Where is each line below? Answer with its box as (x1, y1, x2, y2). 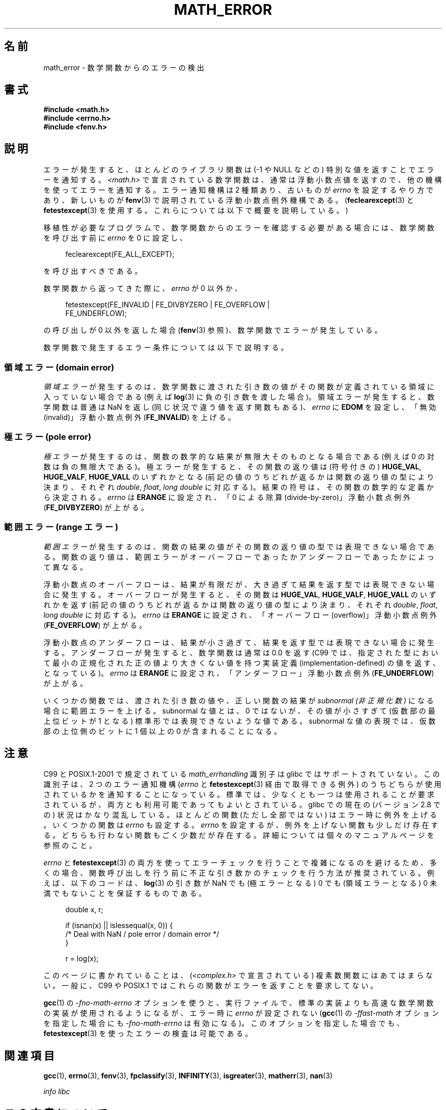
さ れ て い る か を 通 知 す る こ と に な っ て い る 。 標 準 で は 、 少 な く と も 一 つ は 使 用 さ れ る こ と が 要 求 (43, 790, 434, 799)
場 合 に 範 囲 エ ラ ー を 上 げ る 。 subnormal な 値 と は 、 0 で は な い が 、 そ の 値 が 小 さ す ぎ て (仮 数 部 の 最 (43, 706, 435, 715)
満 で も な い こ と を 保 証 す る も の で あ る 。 (43, 889, 206, 898)
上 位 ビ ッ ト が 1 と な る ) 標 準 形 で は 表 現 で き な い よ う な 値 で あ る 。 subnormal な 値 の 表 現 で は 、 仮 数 (43, 716, 436, 725)
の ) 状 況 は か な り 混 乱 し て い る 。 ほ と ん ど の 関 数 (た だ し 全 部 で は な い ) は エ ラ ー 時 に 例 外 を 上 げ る (43, 810, 437, 820)
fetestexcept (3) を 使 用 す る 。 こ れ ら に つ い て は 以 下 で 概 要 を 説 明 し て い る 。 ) (43, 206, 348, 215)
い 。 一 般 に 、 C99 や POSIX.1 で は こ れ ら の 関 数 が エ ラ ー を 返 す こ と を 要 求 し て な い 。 (43, 981, 378, 990)
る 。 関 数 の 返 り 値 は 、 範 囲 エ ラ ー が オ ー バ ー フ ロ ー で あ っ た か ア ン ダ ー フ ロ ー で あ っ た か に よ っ (43, 552, 434, 561)
